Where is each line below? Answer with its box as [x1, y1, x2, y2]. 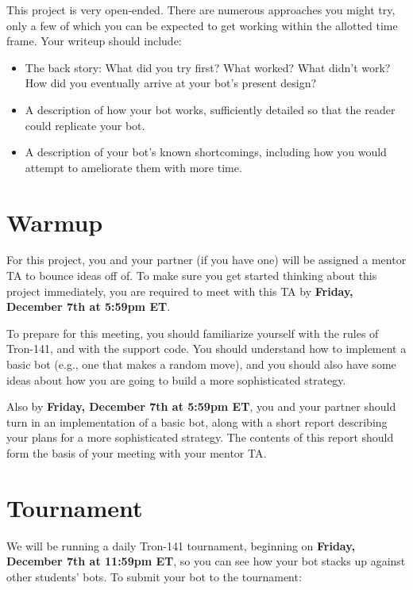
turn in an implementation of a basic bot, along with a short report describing [6, 413, 388, 430]
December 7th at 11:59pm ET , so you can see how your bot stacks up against [6, 553, 406, 569]
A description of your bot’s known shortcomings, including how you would [25, 144, 387, 160]
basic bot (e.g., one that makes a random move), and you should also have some [6, 356, 396, 373]
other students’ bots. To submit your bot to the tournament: [6, 568, 302, 584]
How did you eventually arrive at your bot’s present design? [25, 75, 317, 91]
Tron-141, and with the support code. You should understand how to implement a [6, 340, 407, 357]
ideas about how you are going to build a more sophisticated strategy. [6, 371, 346, 388]
